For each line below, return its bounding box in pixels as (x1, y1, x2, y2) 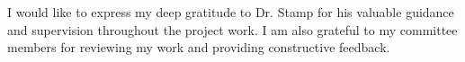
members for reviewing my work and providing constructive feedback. (7, 38, 390, 57)
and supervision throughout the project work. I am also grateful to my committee (7, 20, 458, 39)
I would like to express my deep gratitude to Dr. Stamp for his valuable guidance (7, 3, 454, 21)
